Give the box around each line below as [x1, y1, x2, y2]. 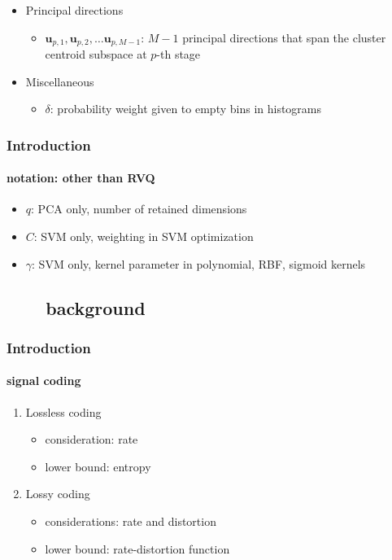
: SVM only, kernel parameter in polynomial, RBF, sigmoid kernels [32, 255, 366, 272]
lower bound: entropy [45, 457, 151, 475]
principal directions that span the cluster [182, 28, 386, 46]
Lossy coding [25, 485, 90, 502]
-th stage [156, 46, 201, 63]
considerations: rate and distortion [45, 513, 216, 530]
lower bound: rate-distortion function [45, 540, 230, 557]
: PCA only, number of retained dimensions [31, 200, 247, 217]
